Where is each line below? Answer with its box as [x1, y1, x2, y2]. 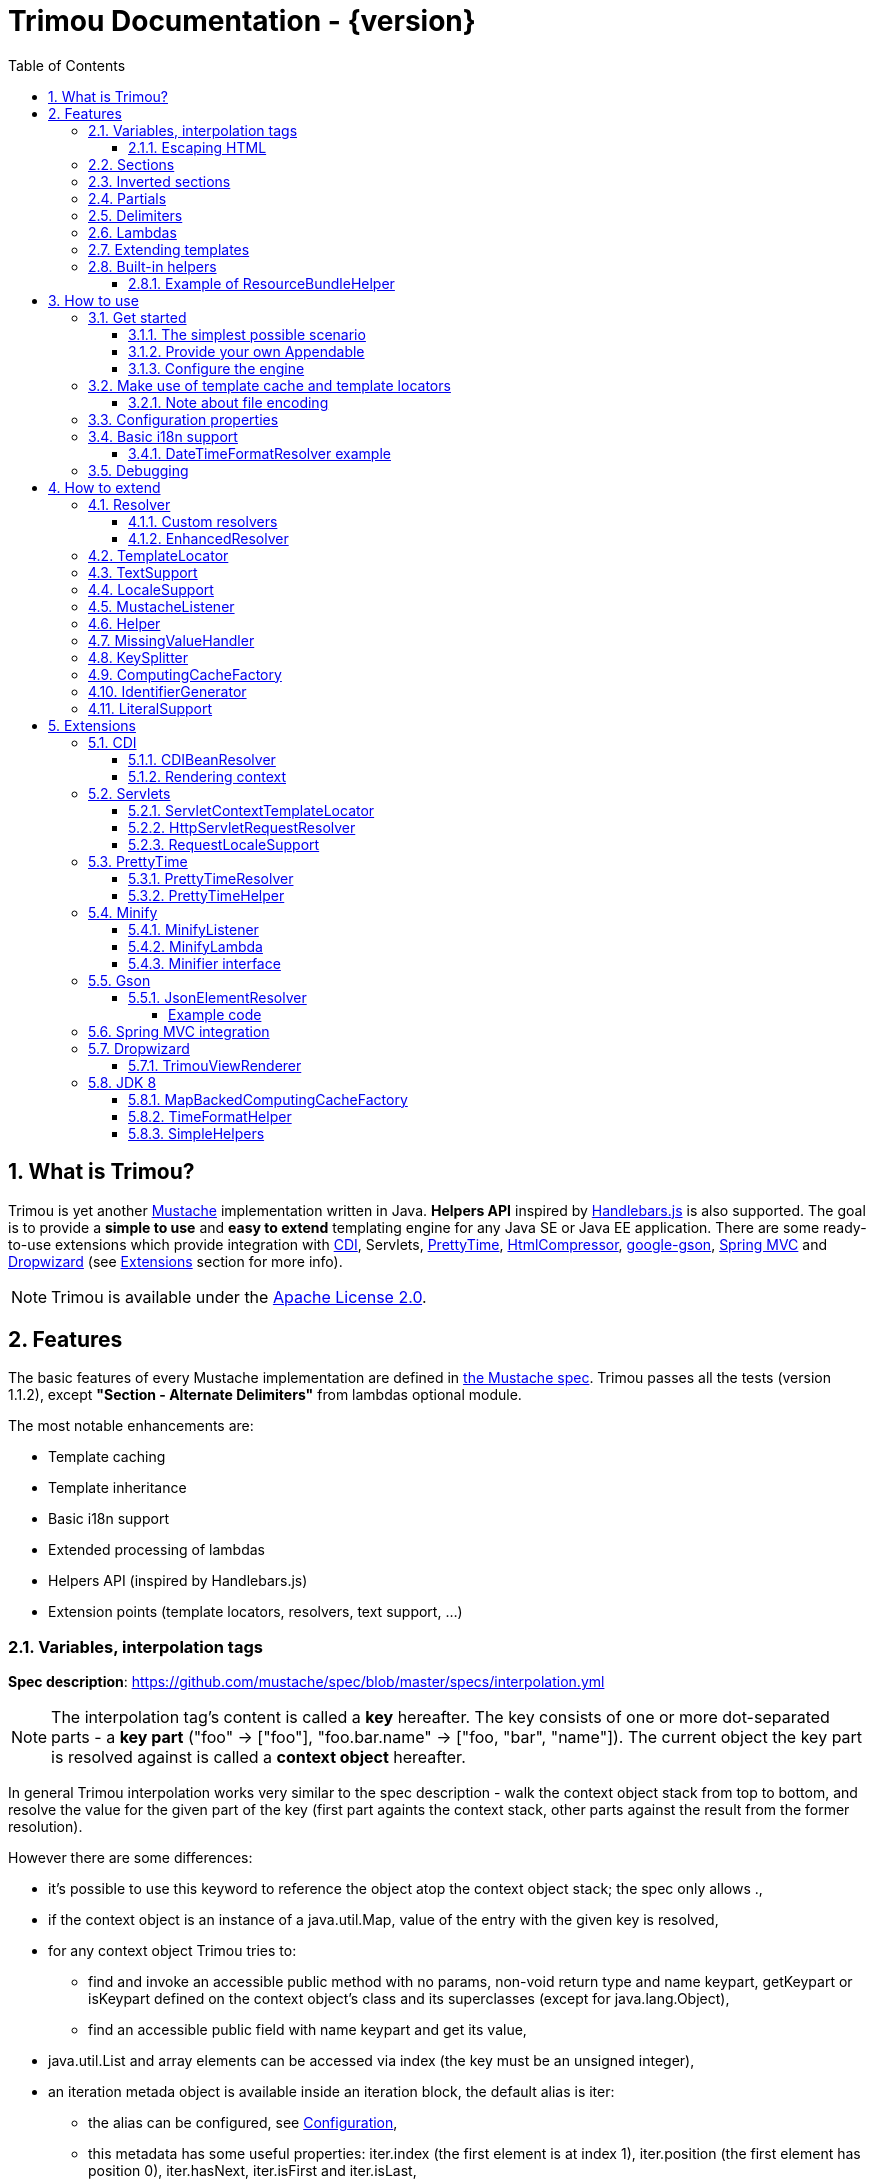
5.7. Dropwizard [88, 1039, 190, 1057]
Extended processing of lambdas [48, 1541, 266, 1559]
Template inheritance [48, 1479, 187, 1497]
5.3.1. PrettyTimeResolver [128, 869, 294, 887]
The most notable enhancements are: [8, 1417, 254, 1435]
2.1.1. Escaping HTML [128, 138, 267, 156]
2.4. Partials [88, 189, 167, 207]
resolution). [8, 1818, 83, 1836]
